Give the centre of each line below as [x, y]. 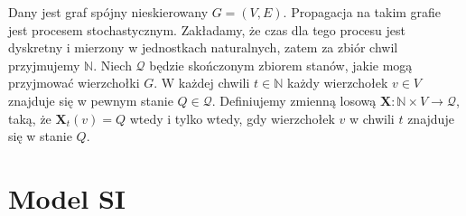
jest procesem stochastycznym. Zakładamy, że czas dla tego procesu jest [207, 29]
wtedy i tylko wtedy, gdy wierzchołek [232, 118]
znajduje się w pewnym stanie [91, 100]
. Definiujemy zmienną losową [294, 100]
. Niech [112, 65]
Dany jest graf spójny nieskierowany [108, 12]
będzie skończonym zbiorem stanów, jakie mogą [281, 65]
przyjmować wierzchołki [74, 83]
